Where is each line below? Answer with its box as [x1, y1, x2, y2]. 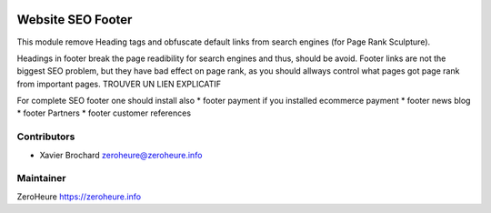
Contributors [16, 130, 75, 143]
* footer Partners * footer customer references [16, 107, 191, 118]
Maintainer [16, 172, 66, 185]
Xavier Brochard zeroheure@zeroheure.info [39, 149, 203, 160]
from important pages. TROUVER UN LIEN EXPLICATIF [16, 78, 222, 89]
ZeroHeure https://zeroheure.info [16, 191, 141, 202]
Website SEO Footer [16, 12, 133, 27]
